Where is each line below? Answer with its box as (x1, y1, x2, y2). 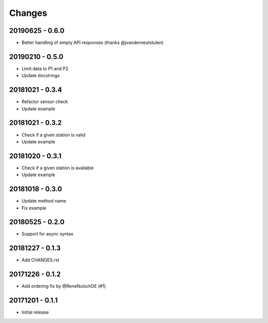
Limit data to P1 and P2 (21, 65, 68, 72)
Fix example (21, 205, 47, 211)
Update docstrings (21, 73, 60, 79)
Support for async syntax (21, 231, 74, 237)
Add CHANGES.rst (21, 257, 60, 263)
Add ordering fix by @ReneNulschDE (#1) (21, 283, 106, 289)
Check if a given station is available (21, 165, 94, 171)
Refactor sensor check (21, 99, 68, 105)
